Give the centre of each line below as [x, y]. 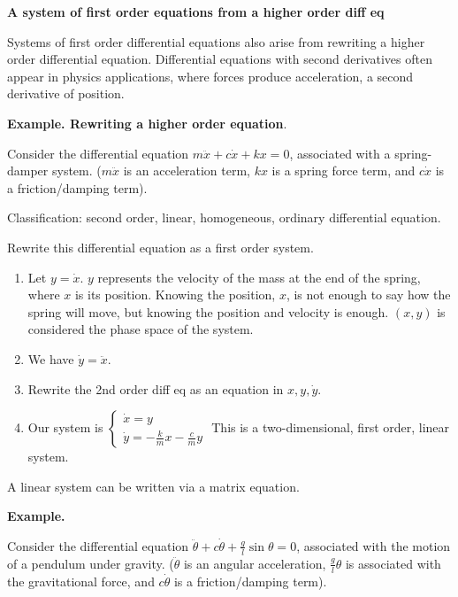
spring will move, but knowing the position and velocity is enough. [208, 311]
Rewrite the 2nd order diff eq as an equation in [156, 388]
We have [51, 358]
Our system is [65, 427]
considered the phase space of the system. [141, 329]
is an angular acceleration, [255, 563]
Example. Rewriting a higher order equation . [147, 123]
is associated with [393, 563]
